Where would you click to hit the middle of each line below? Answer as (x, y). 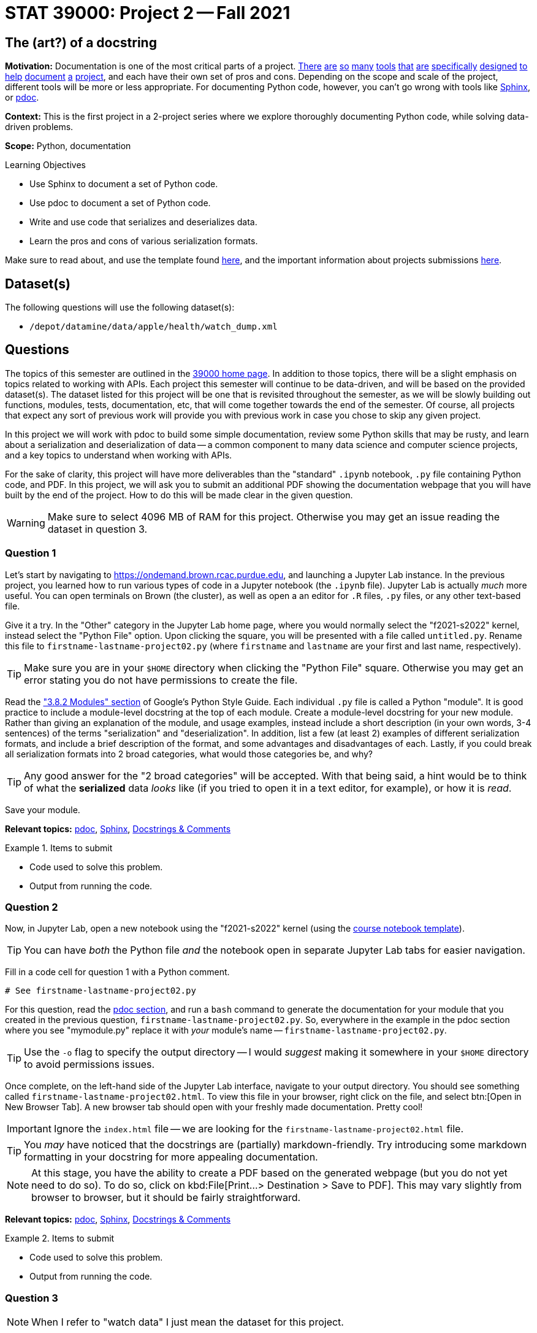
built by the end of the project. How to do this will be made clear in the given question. (179, 495)
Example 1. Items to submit (59, 848)
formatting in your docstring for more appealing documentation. (171, 1157)
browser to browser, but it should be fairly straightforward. (166, 1198)
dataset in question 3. (97, 529)
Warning (26, 523)
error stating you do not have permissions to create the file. (161, 680)
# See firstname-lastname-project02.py (101, 991)
